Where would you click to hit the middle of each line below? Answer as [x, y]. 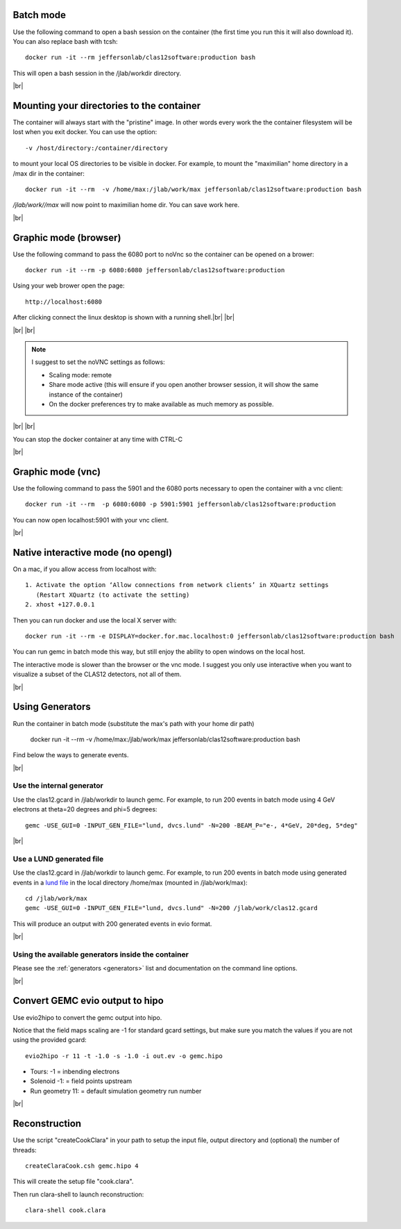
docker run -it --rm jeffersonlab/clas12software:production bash [140, 58]
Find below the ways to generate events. [71, 755]
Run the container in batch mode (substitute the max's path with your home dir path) [134, 723]
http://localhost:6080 [64, 302]
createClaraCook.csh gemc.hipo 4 [82, 1166]
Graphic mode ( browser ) [67, 237]
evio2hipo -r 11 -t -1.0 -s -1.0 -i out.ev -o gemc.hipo [124, 1056]
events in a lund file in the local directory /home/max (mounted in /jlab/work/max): [130, 882]
